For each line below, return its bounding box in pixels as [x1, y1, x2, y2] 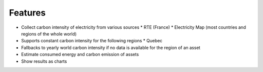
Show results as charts [21, 58, 67, 64]
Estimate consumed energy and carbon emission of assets [21, 52, 139, 57]
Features [9, 7, 46, 18]
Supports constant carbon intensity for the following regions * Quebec [21, 38, 163, 44]
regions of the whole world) [21, 31, 77, 36]
